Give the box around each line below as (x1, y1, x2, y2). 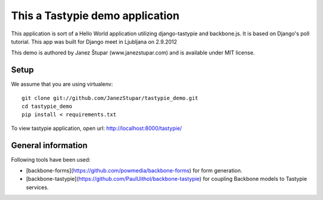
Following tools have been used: (11, 156, 91, 163)
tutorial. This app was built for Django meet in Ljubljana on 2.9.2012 (11, 38, 178, 45)
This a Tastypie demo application (11, 9, 179, 22)
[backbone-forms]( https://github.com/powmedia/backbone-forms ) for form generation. (26, 167, 242, 174)
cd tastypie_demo (22, 103, 72, 110)
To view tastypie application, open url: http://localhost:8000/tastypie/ (11, 125, 182, 132)
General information (11, 140, 88, 150)
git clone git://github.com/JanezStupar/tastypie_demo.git (22, 95, 199, 101)
